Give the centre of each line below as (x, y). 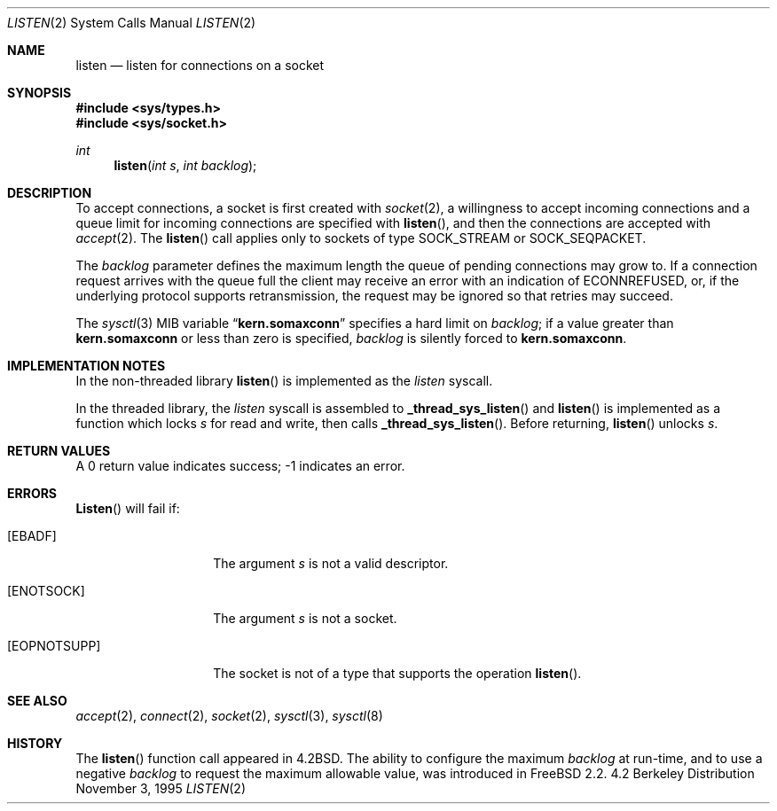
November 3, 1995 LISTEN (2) (161, 788)
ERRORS (32, 493)
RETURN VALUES (59, 451)
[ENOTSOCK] (46, 591)
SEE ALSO (37, 701)
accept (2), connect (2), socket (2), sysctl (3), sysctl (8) (229, 716)
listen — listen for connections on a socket (200, 65)
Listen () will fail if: (128, 508)
